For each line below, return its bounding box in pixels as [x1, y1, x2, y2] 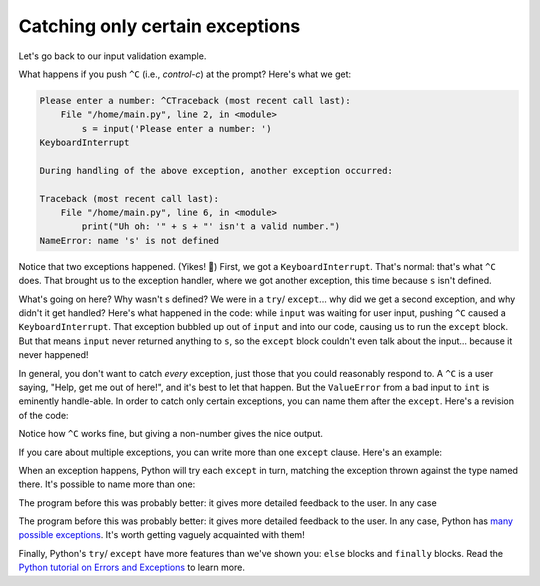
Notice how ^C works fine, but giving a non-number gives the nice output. [18, 428, 324, 440]
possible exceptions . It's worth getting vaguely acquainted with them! [18, 529, 305, 541]
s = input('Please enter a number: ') [81, 123, 272, 134]
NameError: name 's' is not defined [39, 235, 220, 246]
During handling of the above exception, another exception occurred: [39, 165, 394, 176]
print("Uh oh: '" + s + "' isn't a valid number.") [81, 221, 341, 232]
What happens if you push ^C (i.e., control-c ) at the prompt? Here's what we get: [18, 68, 352, 80]
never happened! [18, 349, 89, 361]
